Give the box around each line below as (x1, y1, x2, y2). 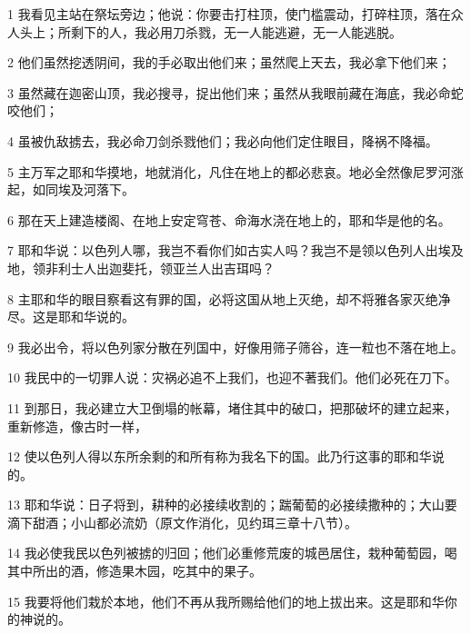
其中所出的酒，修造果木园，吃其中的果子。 (7, 561, 262, 580)
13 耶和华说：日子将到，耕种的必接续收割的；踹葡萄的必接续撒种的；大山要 (7, 495, 457, 514)
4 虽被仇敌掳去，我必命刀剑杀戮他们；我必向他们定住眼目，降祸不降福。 (7, 131, 438, 150)
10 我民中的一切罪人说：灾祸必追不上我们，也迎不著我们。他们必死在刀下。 (7, 368, 457, 387)
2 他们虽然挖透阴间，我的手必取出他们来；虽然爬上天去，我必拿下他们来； (7, 53, 451, 72)
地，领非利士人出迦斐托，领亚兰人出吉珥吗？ (7, 258, 275, 277)
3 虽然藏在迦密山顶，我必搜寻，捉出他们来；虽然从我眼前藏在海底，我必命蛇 (7, 83, 464, 102)
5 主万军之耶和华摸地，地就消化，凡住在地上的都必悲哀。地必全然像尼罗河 (7, 162, 451, 181)
